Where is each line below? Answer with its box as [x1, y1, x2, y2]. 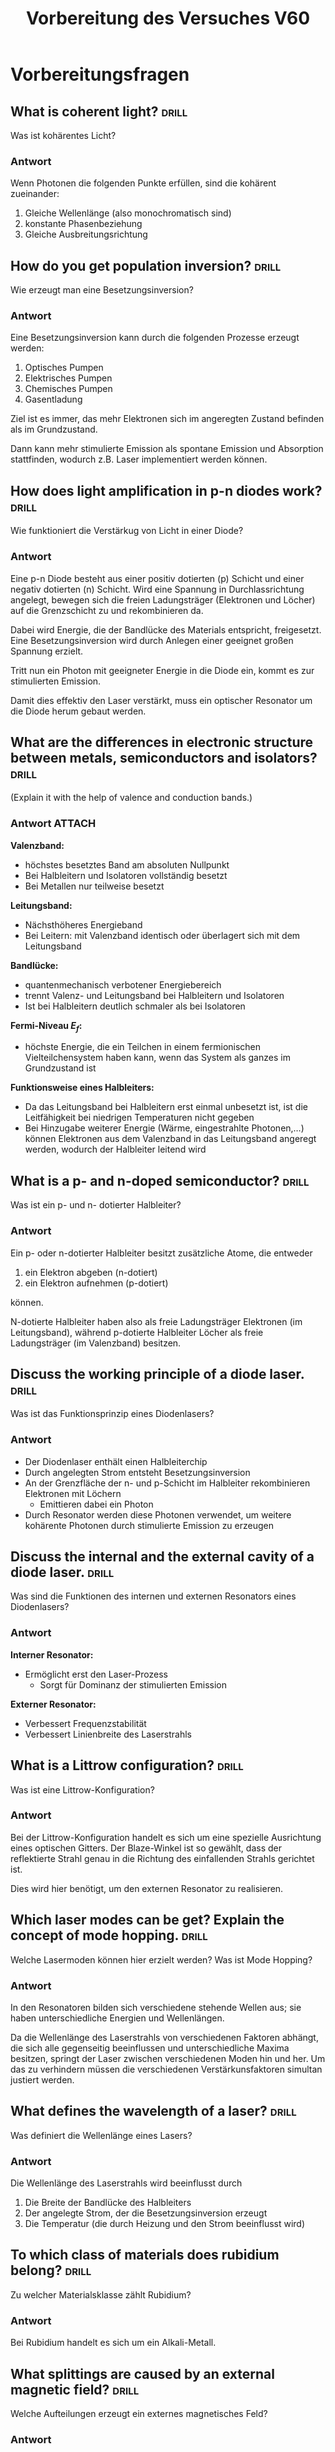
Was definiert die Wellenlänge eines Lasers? [10, 2129, 193, 2141]
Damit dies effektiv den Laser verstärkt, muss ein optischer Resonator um [10, 694, 313, 706]
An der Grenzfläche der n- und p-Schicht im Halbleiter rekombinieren [24, 1477, 311, 1489]
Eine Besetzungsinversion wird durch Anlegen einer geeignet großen [10, 634, 294, 646]
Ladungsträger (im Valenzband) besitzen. [10, 1337, 182, 1349]
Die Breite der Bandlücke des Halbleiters [24, 2197, 192, 2209]
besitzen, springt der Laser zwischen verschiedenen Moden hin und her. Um [10, 2052, 326, 2064]
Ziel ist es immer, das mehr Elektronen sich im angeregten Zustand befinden [10, 413, 325, 425]
